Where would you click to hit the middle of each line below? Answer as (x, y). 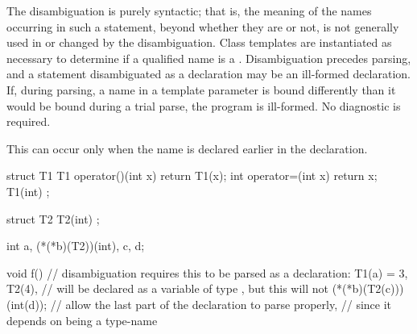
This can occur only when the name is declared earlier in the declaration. (187, 148)
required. (29, 121)
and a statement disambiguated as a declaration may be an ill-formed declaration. (209, 74)
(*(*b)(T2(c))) (368, 288)
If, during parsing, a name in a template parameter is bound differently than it (201, 89)
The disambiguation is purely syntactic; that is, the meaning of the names (189, 10)
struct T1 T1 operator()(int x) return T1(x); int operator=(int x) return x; (192, 175)
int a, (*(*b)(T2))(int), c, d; (76, 246)
